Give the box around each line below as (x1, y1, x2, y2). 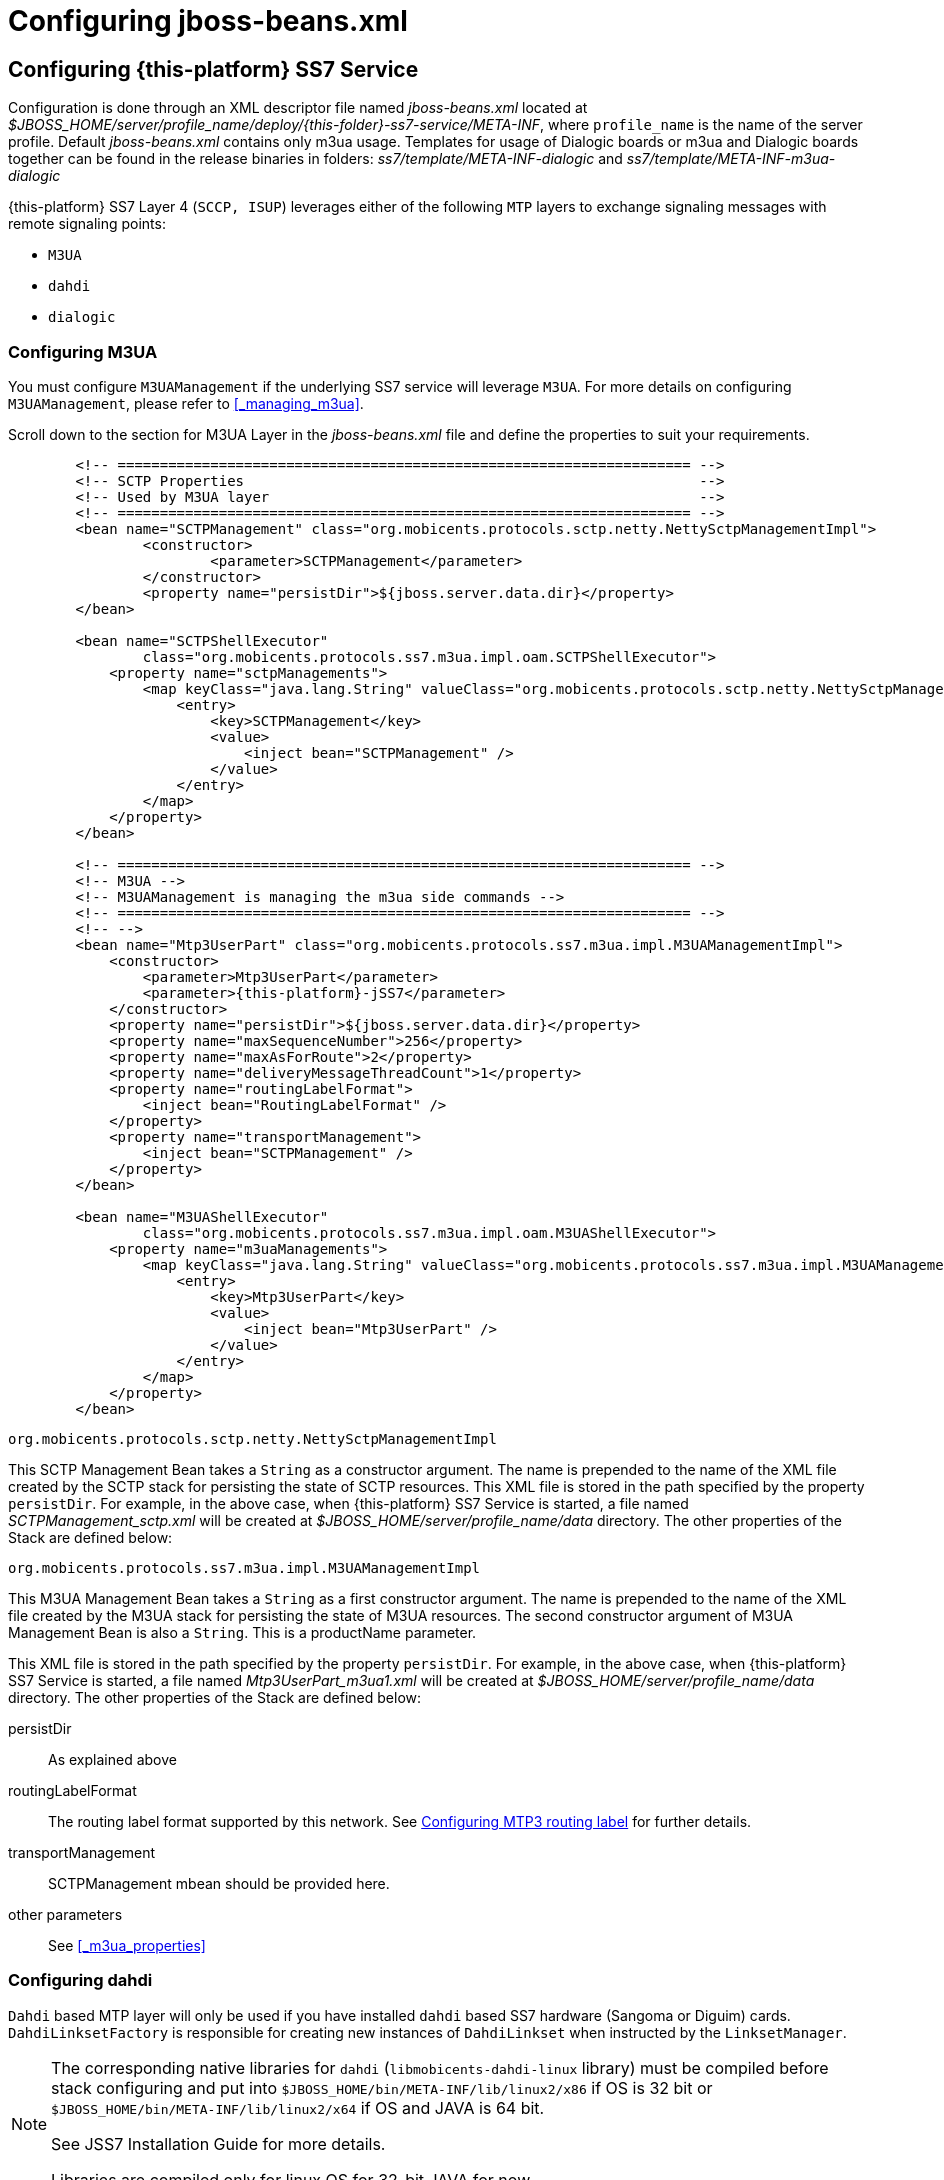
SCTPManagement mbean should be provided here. (48, 1874, 390, 1892)
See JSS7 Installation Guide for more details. (51, 2133, 386, 2154)
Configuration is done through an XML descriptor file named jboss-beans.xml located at (8, 99, 588, 117)
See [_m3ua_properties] (48, 1936, 206, 1954)
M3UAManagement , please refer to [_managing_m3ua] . (8, 394, 364, 412)
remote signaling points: (8, 215, 166, 233)
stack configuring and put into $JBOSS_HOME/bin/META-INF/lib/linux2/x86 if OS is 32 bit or (51, 2077, 713, 2098)
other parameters (8, 1905, 123, 1923)
